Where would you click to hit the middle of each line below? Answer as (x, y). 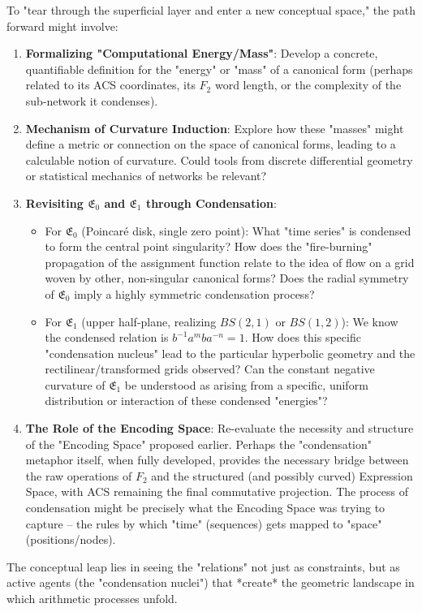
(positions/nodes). (71, 539)
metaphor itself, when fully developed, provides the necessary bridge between (217, 460)
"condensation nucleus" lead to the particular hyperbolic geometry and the (230, 353)
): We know (370, 321)
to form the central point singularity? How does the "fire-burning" (209, 246)
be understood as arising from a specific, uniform (246, 384)
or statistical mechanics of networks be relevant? (146, 176)
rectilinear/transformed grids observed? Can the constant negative (210, 369)
